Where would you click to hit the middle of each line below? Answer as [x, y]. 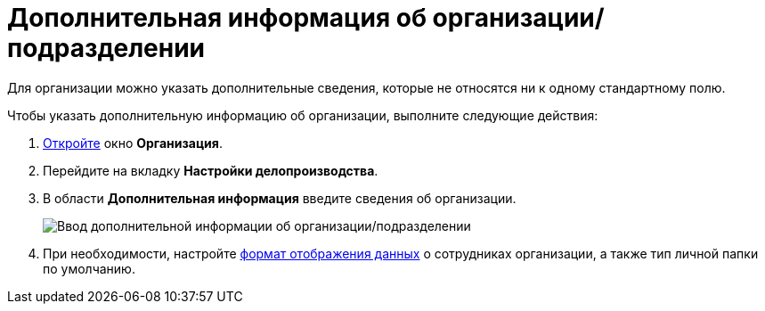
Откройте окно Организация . [133, 143]
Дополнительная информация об [217, 18]
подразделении [106, 48]
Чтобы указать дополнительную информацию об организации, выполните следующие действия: [303, 115]
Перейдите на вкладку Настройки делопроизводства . [211, 170]
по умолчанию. [89, 268]
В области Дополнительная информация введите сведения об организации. [280, 198]
